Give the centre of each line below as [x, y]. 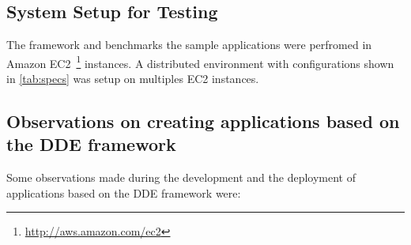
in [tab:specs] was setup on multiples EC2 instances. [133, 79]
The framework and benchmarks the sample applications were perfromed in [189, 45]
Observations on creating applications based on [203, 121]
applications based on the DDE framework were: [124, 192]
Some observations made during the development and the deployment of [181, 177]
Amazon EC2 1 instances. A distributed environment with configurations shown [200, 62]
